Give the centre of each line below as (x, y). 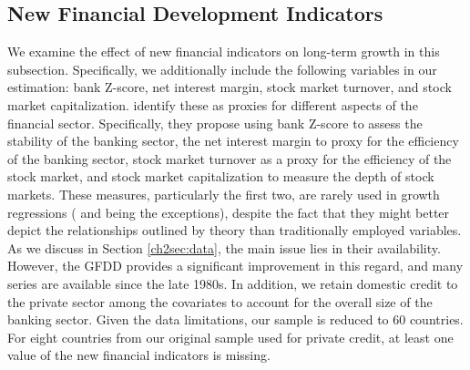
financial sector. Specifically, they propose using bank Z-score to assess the (215, 123)
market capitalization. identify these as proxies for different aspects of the (213, 104)
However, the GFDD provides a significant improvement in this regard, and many (235, 266)
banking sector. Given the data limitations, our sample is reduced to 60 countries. (235, 319)
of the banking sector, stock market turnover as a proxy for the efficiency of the (230, 158)
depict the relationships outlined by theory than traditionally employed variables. (235, 230)
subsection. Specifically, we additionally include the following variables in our (222, 69)
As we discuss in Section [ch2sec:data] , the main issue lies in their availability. (224, 247)
